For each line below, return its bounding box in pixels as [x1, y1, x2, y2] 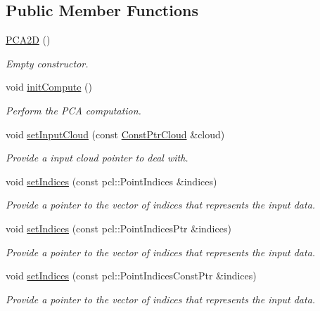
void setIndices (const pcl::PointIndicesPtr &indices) [6, 220, 231, 235]
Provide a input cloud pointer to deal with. [6, 150, 188, 165]
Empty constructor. [6, 55, 89, 70]
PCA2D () [6, 32, 51, 47]
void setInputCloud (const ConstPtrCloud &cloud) [6, 126, 225, 141]
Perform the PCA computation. [6, 102, 141, 117]
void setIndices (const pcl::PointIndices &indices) [6, 173, 217, 188]
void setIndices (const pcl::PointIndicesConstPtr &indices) [6, 268, 257, 283]
